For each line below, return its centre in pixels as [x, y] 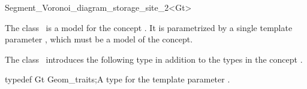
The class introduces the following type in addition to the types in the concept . [154, 59]
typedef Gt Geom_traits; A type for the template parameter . [118, 79]
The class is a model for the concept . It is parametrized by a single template [149, 27]
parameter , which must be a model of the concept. [99, 39]
